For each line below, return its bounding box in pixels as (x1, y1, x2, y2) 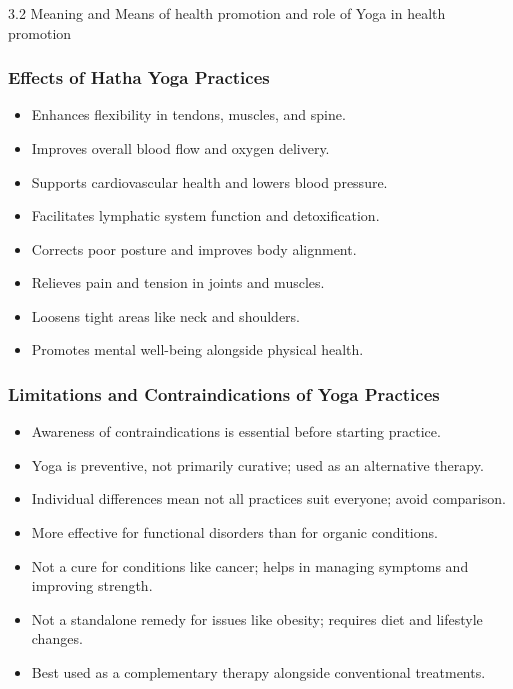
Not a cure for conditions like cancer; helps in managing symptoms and (31, 555, 469, 576)
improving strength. (31, 575, 153, 596)
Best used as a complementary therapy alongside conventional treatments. (31, 662, 486, 683)
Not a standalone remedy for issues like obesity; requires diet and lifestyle (31, 608, 483, 629)
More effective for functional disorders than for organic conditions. (31, 522, 438, 543)
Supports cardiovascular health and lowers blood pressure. (31, 171, 388, 192)
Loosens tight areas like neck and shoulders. (31, 305, 300, 326)
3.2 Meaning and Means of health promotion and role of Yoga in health (8, 2, 446, 23)
